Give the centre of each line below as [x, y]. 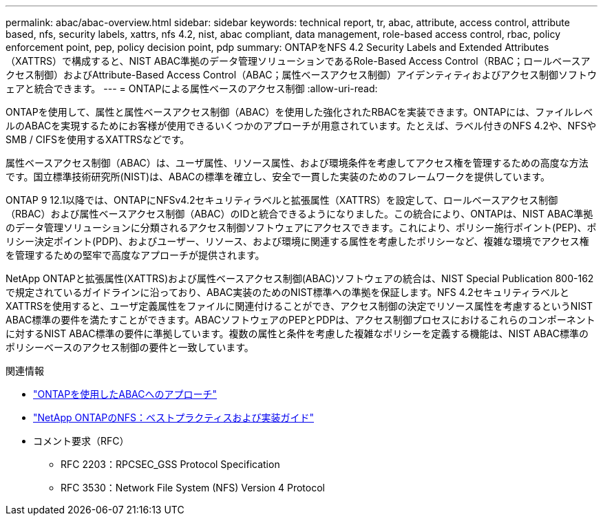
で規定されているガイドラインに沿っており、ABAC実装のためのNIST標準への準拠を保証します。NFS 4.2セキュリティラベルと [288, 292]
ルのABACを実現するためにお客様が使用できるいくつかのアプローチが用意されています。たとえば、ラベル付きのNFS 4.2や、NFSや [301, 126]
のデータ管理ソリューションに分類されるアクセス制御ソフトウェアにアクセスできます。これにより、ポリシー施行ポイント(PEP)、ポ [301, 227]
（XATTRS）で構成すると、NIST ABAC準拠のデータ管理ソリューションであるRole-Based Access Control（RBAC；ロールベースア [298, 61]
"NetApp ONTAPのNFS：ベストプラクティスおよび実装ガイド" [174, 417]
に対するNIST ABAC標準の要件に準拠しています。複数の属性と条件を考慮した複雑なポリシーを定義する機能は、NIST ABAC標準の [297, 333]
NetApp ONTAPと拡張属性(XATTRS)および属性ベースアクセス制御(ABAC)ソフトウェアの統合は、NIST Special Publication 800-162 [300, 278]
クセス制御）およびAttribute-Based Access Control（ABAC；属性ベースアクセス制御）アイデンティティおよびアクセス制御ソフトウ [301, 75]
